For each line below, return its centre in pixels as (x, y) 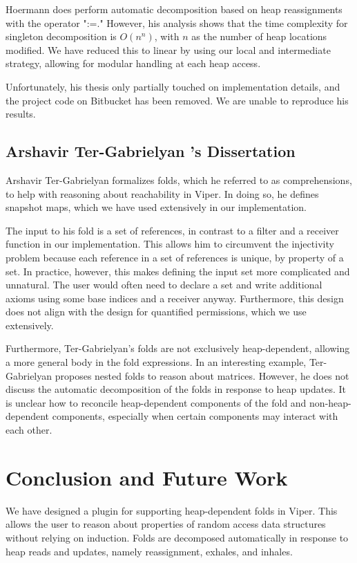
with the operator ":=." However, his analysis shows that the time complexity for (177, 22)
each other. (29, 430)
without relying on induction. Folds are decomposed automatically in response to (177, 537)
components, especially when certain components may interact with (195, 416)
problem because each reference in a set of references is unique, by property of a (175, 257)
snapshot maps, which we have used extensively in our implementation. (156, 207)
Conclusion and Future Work (147, 477)
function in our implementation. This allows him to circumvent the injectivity (170, 244)
